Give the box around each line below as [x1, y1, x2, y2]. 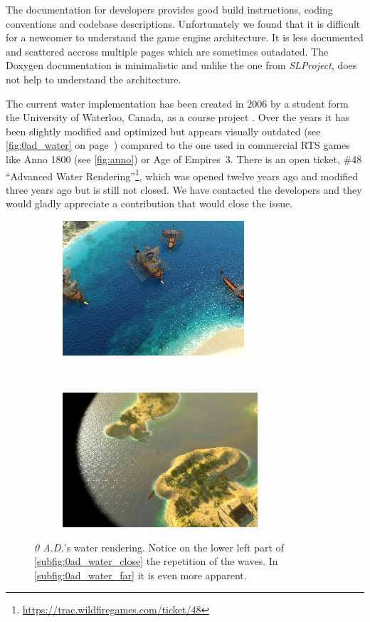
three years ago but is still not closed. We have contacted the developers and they [6, 182, 362, 197]
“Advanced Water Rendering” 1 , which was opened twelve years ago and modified [6, 166, 359, 183]
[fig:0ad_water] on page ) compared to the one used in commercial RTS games [6, 138, 350, 152]
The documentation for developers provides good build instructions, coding [6, 2, 333, 16]
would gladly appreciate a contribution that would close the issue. [6, 196, 293, 211]
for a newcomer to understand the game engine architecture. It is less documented [6, 30, 364, 45]
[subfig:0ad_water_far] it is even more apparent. [34, 567, 247, 582]
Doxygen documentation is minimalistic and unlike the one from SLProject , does [6, 58, 357, 73]
